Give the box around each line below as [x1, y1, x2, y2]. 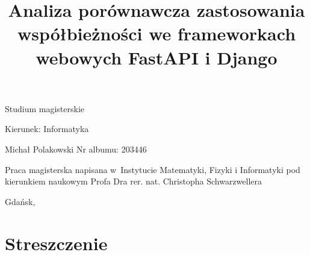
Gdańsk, [5, 195, 36, 207]
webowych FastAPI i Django [36, 45, 277, 69]
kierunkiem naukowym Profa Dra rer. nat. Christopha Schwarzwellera [5, 175, 262, 187]
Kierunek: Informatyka [5, 122, 89, 135]
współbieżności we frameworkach [17, 21, 296, 46]
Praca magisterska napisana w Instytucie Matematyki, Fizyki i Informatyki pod [5, 163, 300, 175]
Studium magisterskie [5, 102, 85, 115]
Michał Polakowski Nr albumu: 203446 [5, 142, 147, 155]
